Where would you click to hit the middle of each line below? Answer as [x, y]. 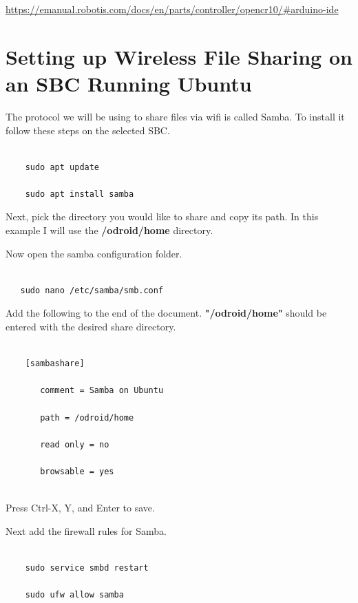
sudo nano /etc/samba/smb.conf [92, 290]
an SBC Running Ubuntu [129, 83]
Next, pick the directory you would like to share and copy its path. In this [162, 216]
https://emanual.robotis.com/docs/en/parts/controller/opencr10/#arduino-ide [172, 9]
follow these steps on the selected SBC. [88, 130]
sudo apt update [62, 167]
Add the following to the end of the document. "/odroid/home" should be [166, 313]
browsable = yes [77, 471]
